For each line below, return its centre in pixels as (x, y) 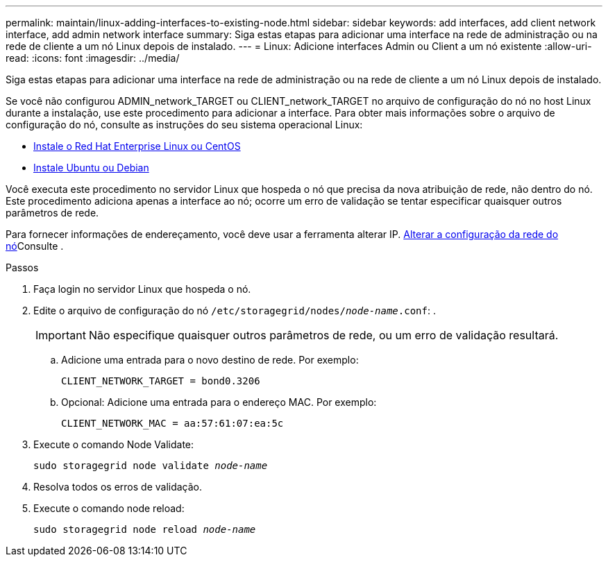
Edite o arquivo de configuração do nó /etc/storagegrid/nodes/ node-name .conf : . (235, 310)
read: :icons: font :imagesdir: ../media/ (93, 58)
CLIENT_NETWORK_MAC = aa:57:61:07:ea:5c (172, 423)
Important (61, 335)
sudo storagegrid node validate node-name (151, 466)
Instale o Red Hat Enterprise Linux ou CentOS (137, 146)
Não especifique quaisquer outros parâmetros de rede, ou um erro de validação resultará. (323, 335)
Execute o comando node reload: (109, 508)
